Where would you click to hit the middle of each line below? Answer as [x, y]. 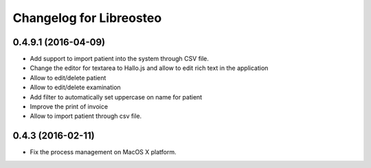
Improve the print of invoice [69, 107]
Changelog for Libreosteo [87, 18]
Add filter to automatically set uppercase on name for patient [116, 97]
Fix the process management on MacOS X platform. [103, 152]
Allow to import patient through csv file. [86, 116]
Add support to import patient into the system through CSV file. [120, 59]
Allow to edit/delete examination [76, 87]
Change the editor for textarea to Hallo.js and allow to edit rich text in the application [149, 68]
